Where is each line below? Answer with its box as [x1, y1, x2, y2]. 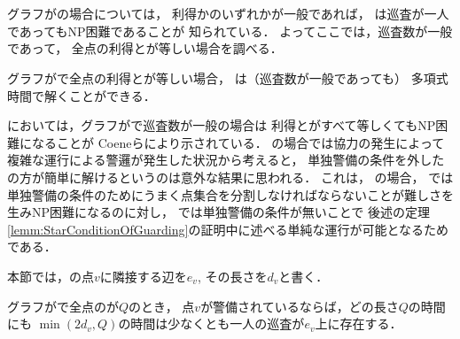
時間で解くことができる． [7, 86, 156, 104]
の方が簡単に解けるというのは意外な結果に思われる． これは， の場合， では [7, 167, 454, 186]
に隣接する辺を [99, 266, 187, 285]
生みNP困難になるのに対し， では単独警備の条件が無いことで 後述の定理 [7, 203, 430, 221]
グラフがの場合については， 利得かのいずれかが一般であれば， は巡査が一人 [7, 4, 449, 23]
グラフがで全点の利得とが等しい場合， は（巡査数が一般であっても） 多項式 [7, 68, 448, 87]
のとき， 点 [129, 297, 195, 315]
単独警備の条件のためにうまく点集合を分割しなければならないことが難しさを [7, 185, 454, 204]
